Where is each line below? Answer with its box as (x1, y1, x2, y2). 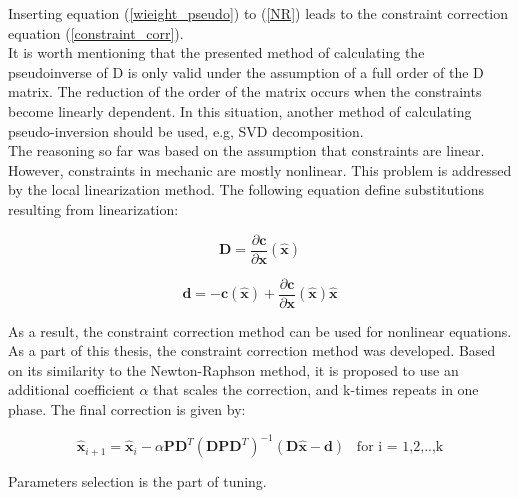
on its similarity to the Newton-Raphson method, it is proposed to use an (8, 359, 459, 380)
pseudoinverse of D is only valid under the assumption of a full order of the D (8, 61, 484, 82)
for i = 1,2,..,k (356, 440, 444, 455)
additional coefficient (8, 379, 135, 400)
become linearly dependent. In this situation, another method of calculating (8, 100, 472, 121)
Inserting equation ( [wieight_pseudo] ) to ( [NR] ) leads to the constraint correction (8, 3, 509, 23)
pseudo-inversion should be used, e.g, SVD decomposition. (8, 120, 364, 141)
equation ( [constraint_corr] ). (8, 22, 184, 43)
